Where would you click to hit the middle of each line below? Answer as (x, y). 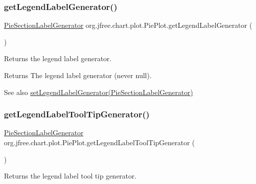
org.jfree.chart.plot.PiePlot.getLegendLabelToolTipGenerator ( (99, 142)
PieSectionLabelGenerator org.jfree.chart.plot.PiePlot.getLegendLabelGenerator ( (128, 25)
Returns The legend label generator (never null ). (78, 75)
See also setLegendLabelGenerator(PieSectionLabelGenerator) (99, 92)
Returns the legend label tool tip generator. (70, 176)
